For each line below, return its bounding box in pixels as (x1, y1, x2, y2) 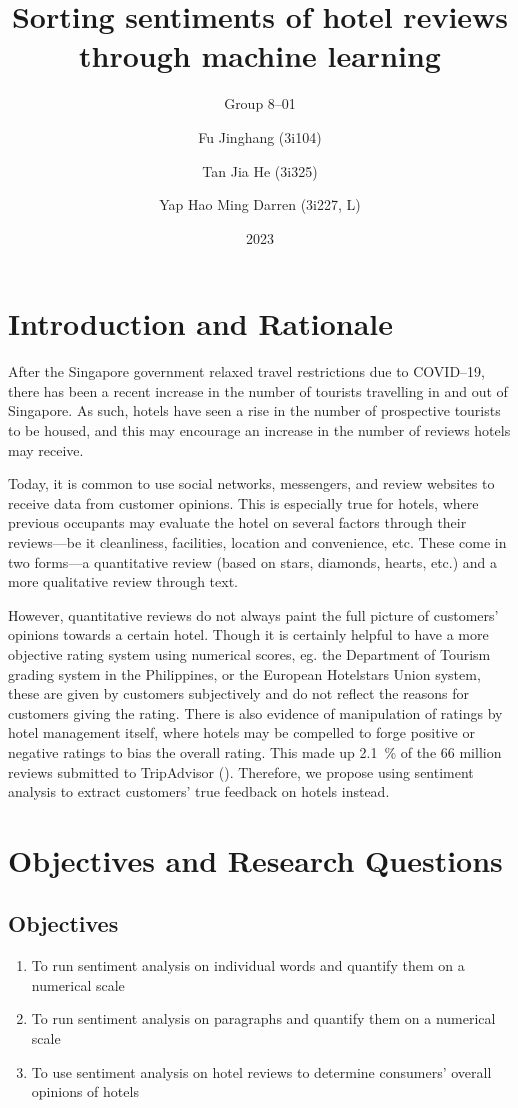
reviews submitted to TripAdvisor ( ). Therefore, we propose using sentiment (8, 761, 474, 782)
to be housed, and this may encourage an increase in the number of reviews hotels (8, 420, 511, 440)
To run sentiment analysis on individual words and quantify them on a (31, 955, 465, 976)
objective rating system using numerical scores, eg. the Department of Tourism (8, 643, 491, 664)
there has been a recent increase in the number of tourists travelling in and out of (8, 380, 508, 401)
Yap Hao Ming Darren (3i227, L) (159, 194, 361, 215)
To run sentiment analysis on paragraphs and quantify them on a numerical (31, 1008, 496, 1029)
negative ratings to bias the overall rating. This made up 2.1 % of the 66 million (8, 741, 502, 762)
